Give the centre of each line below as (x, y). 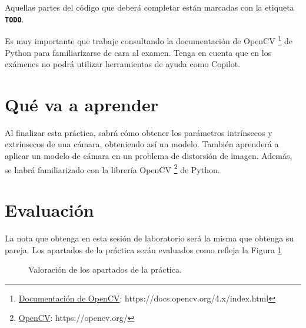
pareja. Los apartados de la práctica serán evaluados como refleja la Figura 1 (143, 249)
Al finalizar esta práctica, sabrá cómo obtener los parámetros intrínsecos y (139, 132)
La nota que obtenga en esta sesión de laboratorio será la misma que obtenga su (149, 238)
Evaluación (49, 210)
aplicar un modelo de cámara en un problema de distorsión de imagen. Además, (149, 155)
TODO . (14, 19)
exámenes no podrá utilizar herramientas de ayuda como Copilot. (123, 64)
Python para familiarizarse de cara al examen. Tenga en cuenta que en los (138, 52)
